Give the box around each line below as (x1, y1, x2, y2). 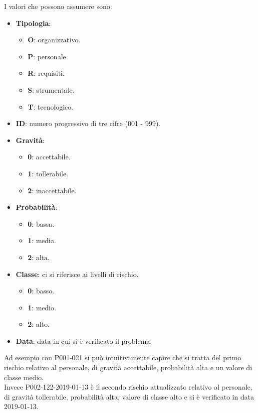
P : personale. (27, 51, 68, 61)
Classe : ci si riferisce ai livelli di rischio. (15, 269, 139, 279)
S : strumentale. (27, 84, 75, 95)
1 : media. (27, 235, 56, 246)
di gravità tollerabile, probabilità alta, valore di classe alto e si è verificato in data (4, 391, 254, 402)
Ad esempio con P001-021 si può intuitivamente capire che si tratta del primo (4, 352, 241, 363)
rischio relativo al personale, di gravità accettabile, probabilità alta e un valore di (4, 362, 253, 373)
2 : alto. (27, 319, 50, 329)
